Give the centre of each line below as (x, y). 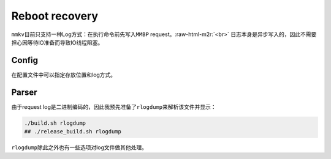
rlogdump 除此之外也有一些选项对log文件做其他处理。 (79, 147)
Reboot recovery (55, 16)
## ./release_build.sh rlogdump (73, 132)
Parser (24, 92)
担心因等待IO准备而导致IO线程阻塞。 (57, 42)
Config (25, 60)
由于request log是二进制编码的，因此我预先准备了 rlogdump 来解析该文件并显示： (114, 106)
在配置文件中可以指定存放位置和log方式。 (64, 75)
